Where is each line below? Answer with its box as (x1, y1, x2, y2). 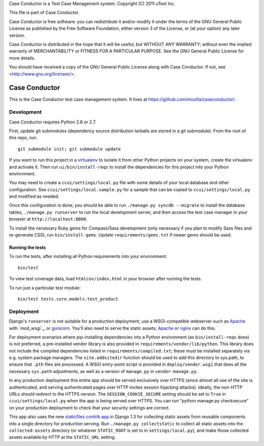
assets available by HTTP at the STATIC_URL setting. (9, 434, 116, 440)
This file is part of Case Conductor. (9, 10, 80, 16)
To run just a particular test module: (9, 284, 81, 291)
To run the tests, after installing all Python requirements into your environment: (9, 254, 167, 259)
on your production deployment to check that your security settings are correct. (9, 404, 170, 411)
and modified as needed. (9, 193, 60, 199)
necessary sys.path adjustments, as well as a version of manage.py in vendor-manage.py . (9, 368, 198, 374)
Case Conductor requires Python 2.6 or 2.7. (9, 119, 96, 125)
